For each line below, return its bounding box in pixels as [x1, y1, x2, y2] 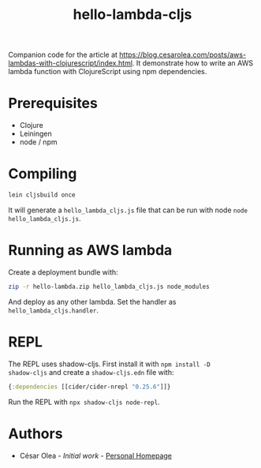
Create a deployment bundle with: [8, 267, 118, 277]
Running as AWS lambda [8, 241, 173, 260]
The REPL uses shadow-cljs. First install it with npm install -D [8, 359, 211, 369]
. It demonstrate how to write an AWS [132, 58, 254, 68]
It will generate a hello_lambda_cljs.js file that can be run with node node [8, 205, 248, 215]
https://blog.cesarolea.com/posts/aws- [119, 50, 247, 60]
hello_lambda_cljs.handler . [8, 305, 99, 315]
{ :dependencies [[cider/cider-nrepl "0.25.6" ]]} [8, 383, 171, 391]
